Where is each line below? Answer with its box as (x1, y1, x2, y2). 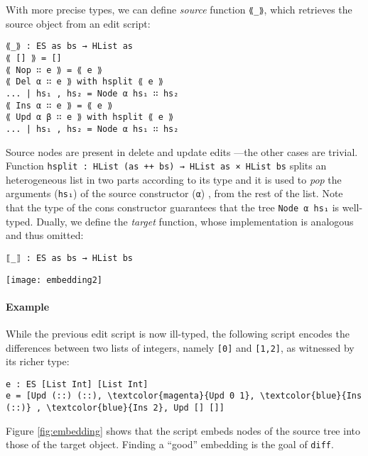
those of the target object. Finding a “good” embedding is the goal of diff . (6, 437, 334, 452)
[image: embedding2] (6, 274, 103, 285)
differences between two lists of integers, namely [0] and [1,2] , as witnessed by (6, 340, 355, 355)
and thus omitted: (6, 228, 84, 243)
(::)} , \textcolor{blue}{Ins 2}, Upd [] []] (6, 403, 224, 413)
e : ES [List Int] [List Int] (6, 379, 148, 389)
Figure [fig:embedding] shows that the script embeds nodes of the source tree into (6, 423, 360, 438)
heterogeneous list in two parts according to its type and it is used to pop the (6, 172, 342, 187)
